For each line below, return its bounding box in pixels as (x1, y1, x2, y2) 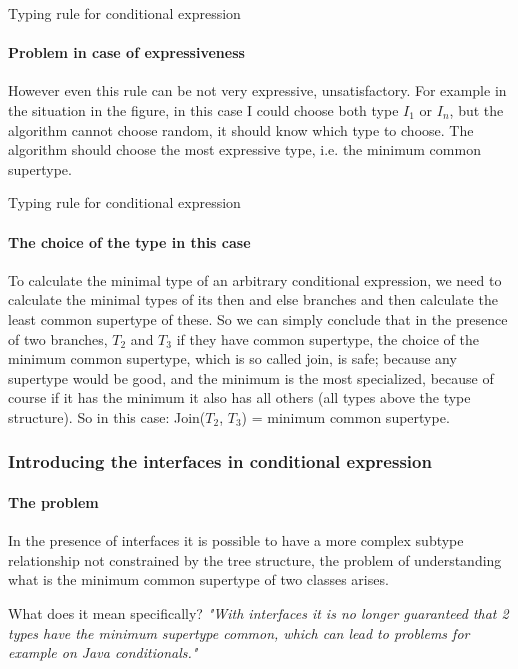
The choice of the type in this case (8, 231, 251, 252)
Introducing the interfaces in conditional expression (8, 449, 432, 474)
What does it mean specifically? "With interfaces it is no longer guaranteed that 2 (8, 602, 509, 623)
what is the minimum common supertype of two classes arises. (8, 569, 389, 590)
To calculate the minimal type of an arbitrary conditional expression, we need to (8, 269, 502, 290)
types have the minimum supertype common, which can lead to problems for (8, 622, 470, 643)
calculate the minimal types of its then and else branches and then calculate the (8, 289, 498, 310)
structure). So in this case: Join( (8, 406, 206, 427)
